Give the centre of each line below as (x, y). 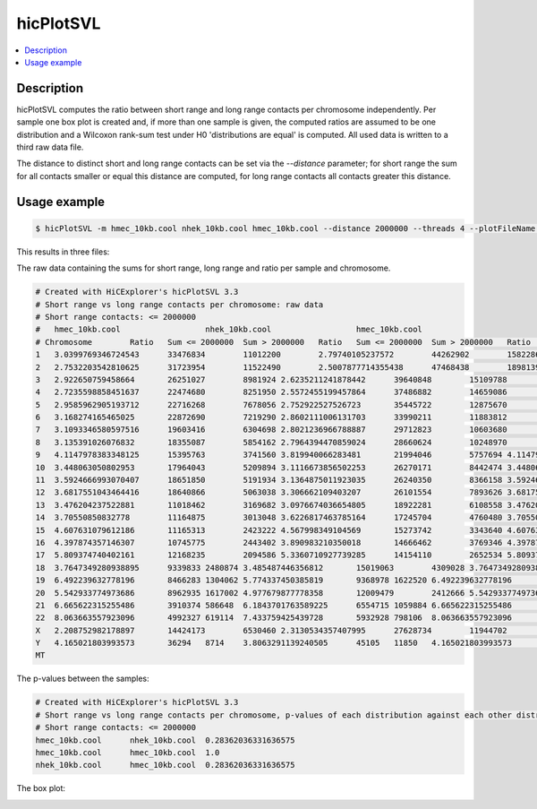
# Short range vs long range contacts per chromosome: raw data (179, 304)
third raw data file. (50, 147)
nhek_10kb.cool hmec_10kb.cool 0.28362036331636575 (165, 765)
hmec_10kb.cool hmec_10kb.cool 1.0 (128, 753)
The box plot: (41, 788)
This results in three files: (63, 252)
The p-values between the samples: (83, 679)
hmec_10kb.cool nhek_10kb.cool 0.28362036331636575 (165, 740)
